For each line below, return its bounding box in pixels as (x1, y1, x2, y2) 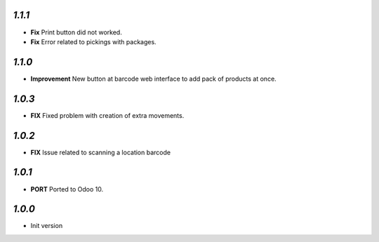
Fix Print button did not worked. (30, 28, 122, 36)
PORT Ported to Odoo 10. (30, 184, 104, 193)
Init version (30, 222, 63, 230)
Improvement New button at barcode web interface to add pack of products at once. (30, 74, 277, 83)
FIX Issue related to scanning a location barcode (30, 148, 171, 156)
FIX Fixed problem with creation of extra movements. (30, 111, 185, 119)
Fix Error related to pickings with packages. (30, 37, 157, 46)
